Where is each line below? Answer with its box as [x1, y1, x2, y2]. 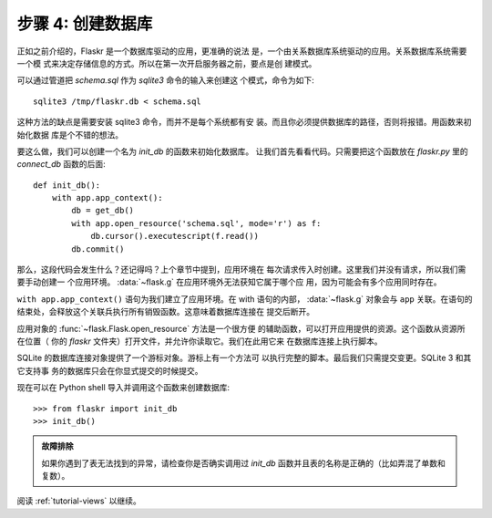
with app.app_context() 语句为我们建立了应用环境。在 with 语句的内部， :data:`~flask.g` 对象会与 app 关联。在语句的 [16, 293, 473, 305]
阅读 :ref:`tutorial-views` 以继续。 [16, 495, 141, 506]
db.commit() [71, 243, 125, 254]
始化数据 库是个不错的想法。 [16, 129, 123, 140]
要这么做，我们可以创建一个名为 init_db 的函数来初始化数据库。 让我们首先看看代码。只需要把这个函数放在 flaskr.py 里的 [16, 146, 468, 157]
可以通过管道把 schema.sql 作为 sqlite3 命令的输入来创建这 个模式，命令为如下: [16, 75, 314, 86]
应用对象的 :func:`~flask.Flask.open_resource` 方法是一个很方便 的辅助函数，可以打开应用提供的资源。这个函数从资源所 [16, 323, 466, 334]
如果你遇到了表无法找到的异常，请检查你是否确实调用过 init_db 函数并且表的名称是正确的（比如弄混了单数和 [41, 457, 446, 469]
